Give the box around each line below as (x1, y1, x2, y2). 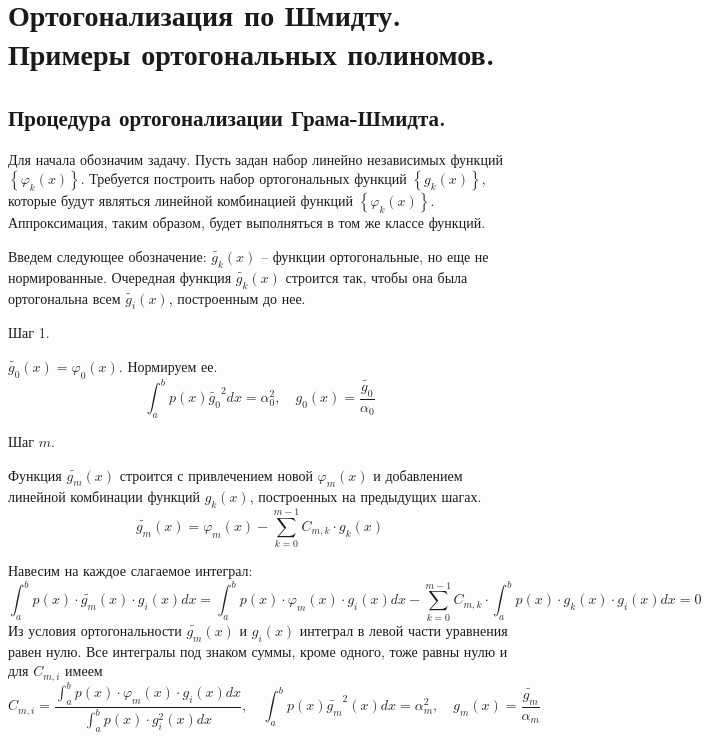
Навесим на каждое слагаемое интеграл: (8, 560, 253, 581)
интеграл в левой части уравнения (299, 619, 508, 640)
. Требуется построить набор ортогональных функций (80, 168, 407, 189)
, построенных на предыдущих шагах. (249, 486, 482, 507)
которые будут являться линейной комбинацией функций (8, 190, 354, 211)
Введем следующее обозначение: (8, 245, 207, 266)
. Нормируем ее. (118, 355, 218, 376)
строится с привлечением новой (119, 464, 313, 485)
